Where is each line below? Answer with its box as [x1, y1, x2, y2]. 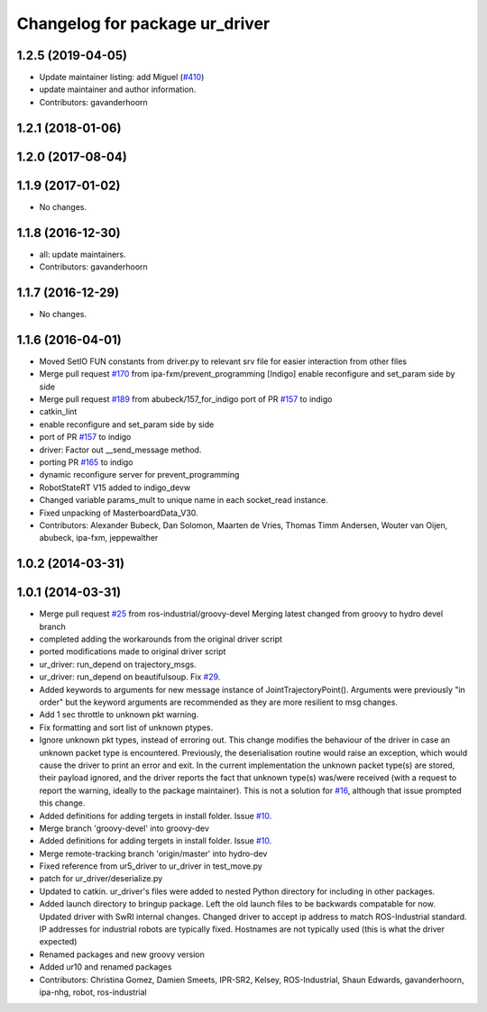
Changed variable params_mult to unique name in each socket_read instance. [39, 495, 328, 506]
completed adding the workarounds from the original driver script [39, 634, 283, 644]
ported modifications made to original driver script [39, 646, 226, 657]
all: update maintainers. [39, 249, 126, 260]
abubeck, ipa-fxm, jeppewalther [39, 533, 159, 543]
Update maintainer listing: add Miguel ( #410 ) [39, 72, 205, 83]
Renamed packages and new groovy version [39, 949, 205, 960]
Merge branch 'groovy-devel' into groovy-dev [39, 823, 209, 834]
